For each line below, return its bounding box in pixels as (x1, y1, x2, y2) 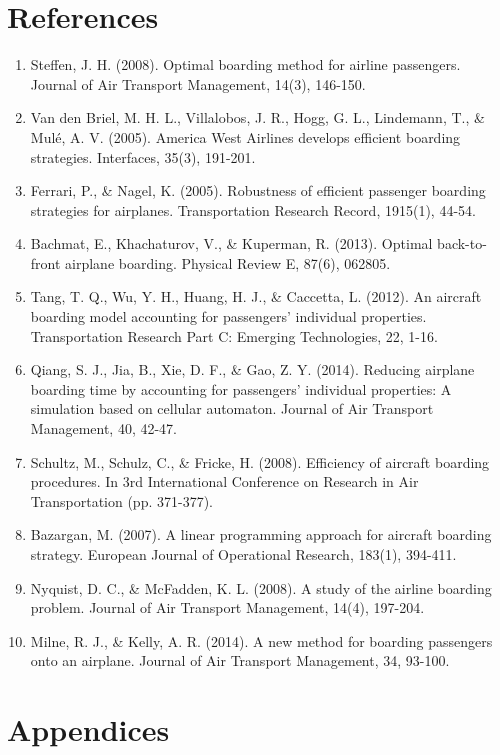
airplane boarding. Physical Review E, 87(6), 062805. (65, 252, 391, 273)
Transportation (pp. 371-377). (30, 490, 213, 511)
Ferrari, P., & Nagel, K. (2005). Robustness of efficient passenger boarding (30, 180, 486, 201)
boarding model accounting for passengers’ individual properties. (30, 306, 427, 327)
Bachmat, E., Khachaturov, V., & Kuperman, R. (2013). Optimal (30, 233, 433, 254)
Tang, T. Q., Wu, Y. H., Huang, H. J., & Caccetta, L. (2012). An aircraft (30, 286, 482, 307)
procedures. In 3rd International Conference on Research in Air (30, 471, 419, 492)
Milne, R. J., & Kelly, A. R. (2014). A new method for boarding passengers (30, 630, 493, 651)
